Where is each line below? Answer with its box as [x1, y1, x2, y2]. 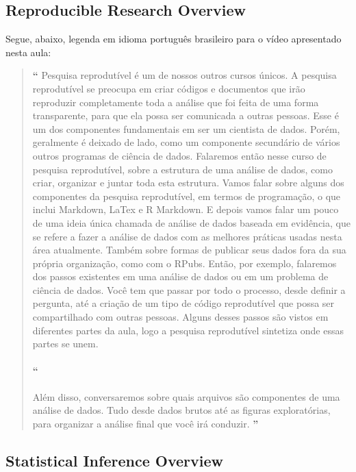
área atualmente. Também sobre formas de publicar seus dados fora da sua [32, 243, 346, 257]
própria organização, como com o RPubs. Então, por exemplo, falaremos [32, 256, 337, 270]
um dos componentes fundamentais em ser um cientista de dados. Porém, [32, 121, 340, 136]
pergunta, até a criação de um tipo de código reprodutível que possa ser [32, 296, 335, 310]
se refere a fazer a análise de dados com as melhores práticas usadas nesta [32, 229, 342, 243]
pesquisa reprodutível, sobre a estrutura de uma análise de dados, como [32, 162, 333, 176]
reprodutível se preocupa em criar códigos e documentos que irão [32, 81, 305, 95]
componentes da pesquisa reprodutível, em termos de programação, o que [32, 188, 341, 203]
